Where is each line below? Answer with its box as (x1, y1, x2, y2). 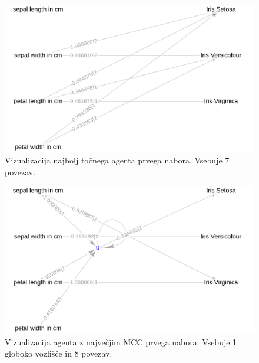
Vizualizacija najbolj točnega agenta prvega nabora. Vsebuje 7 (5, 154, 230, 166)
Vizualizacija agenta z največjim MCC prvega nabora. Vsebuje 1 (5, 335, 237, 348)
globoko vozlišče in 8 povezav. (5, 347, 112, 359)
